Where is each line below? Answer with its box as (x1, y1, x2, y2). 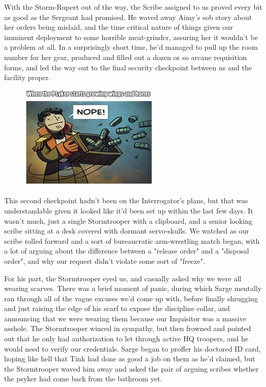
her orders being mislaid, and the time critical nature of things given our (4, 22, 233, 32)
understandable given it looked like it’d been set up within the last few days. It (4, 205, 253, 216)
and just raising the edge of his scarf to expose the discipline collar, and (4, 303, 230, 314)
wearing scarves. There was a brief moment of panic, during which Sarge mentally (4, 283, 262, 294)
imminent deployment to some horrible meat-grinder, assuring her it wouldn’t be (4, 31, 258, 42)
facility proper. (4, 72, 51, 83)
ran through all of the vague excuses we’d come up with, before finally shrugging (4, 293, 258, 303)
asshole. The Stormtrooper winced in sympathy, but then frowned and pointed (4, 323, 251, 334)
